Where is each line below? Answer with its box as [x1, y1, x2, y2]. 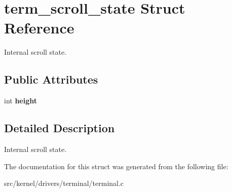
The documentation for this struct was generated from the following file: [4, 161, 228, 171]
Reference [4, 17, 74, 38]
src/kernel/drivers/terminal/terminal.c [4, 178, 124, 188]
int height [4, 95, 37, 106]
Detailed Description [4, 120, 115, 136]
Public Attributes [4, 71, 98, 87]
